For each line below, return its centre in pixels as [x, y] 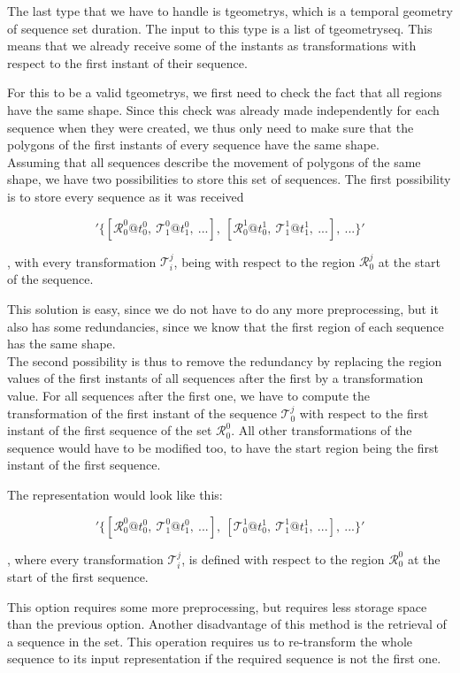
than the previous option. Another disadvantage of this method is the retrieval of [227, 624]
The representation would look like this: [115, 494]
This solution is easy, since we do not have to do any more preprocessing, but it [223, 309]
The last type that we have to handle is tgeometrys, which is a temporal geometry [230, 11]
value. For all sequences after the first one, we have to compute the [188, 396]
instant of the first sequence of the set [110, 430]
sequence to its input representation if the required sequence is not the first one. [224, 658]
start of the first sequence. [78, 577]
